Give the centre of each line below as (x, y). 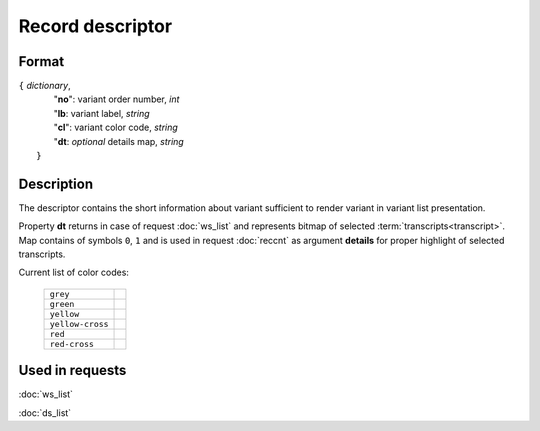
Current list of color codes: (74, 272)
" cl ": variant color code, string (116, 127)
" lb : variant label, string (101, 113)
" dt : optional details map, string (118, 141)
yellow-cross (79, 323)
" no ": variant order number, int (116, 99)
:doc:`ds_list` (45, 412)
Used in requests (72, 370)
